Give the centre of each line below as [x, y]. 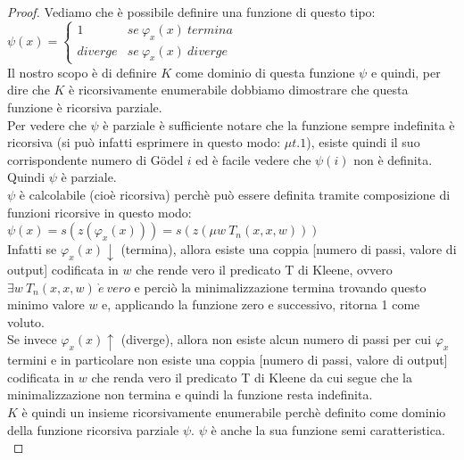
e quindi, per [406, 72]
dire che [29, 90]
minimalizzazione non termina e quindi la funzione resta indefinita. [190, 394]
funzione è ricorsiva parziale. [85, 107]
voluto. [26, 321]
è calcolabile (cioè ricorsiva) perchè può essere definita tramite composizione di [235, 194]
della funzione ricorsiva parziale [93, 429]
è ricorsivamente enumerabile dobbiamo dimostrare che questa [239, 90]
